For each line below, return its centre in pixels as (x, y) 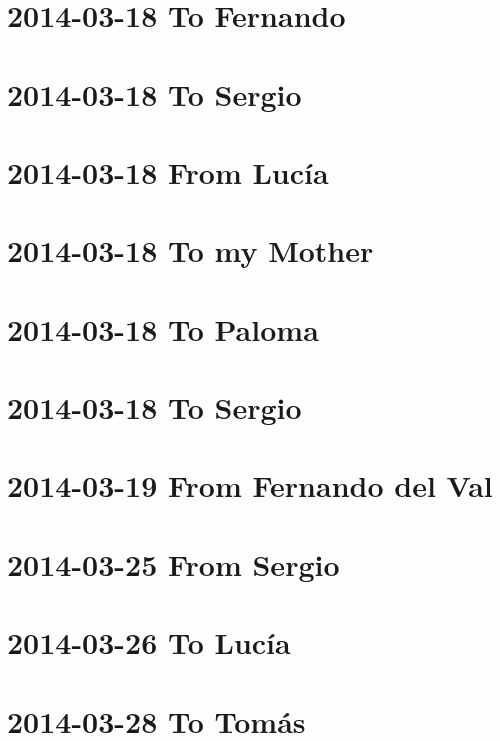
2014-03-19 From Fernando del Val (250, 485)
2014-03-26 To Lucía (149, 642)
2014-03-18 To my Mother (190, 250)
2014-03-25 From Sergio (173, 563)
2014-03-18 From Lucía (168, 171)
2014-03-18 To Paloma (163, 328)
